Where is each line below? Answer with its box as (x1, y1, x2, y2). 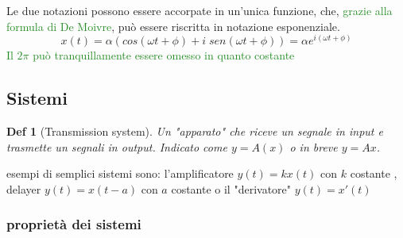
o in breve (289, 138, 338, 155)
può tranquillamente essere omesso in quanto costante (33, 47, 295, 63)
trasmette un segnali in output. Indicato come (6, 138, 227, 155)
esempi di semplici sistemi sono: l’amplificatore (6, 165, 234, 182)
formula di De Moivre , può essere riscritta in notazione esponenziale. (6, 17, 340, 34)
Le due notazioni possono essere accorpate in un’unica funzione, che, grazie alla (6, 2, 393, 18)
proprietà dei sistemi (6, 214, 141, 234)
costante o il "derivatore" (171, 180, 292, 197)
